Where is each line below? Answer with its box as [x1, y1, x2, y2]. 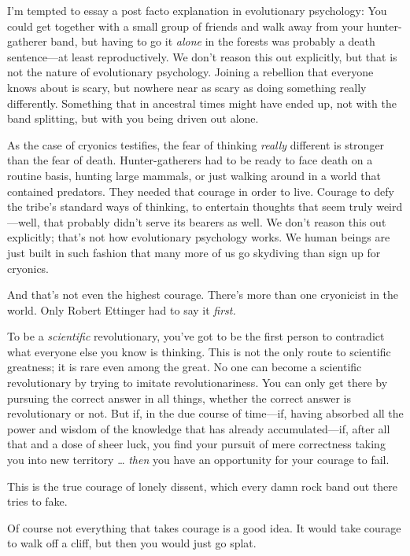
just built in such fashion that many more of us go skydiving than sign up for [7, 244, 381, 260]
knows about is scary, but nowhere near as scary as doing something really [7, 79, 367, 95]
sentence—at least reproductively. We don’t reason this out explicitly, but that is [7, 48, 397, 64]
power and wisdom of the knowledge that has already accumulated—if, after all [7, 420, 390, 436]
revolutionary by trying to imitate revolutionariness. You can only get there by [7, 374, 388, 391]
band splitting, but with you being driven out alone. [7, 110, 259, 127]
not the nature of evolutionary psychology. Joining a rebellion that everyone [7, 64, 374, 80]
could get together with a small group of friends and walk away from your [7, 17, 364, 34]
